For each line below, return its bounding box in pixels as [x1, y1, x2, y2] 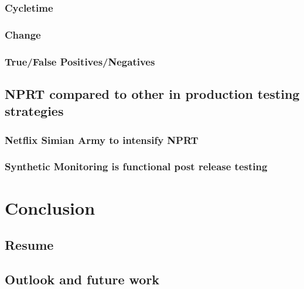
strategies [5, 102, 64, 120]
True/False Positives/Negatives [5, 54, 155, 68]
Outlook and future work [5, 270, 160, 288]
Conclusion [5, 195, 95, 219]
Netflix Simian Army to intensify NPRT [5, 132, 199, 147]
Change [5, 27, 41, 42]
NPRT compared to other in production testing [5, 84, 300, 102]
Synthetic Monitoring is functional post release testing [5, 159, 268, 174]
